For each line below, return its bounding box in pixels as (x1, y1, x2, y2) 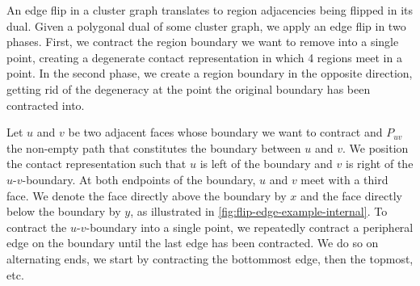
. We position (342, 139, 409, 156)
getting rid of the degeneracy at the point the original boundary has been (6, 80, 371, 97)
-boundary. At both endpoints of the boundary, (22, 170, 256, 187)
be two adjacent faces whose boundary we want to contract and (68, 124, 383, 141)
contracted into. (6, 96, 85, 113)
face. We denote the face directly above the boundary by (6, 187, 287, 204)
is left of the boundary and (199, 155, 333, 172)
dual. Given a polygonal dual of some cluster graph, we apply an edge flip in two (6, 17, 406, 34)
